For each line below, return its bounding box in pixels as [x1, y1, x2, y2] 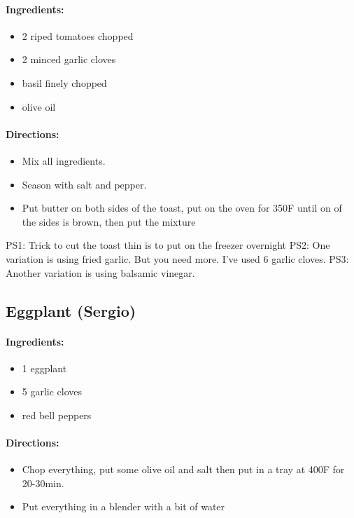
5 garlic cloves [22, 384, 83, 399]
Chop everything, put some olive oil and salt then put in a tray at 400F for [22, 462, 345, 477]
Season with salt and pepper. [22, 177, 147, 191]
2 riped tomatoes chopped [22, 28, 134, 43]
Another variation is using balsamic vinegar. [6, 265, 195, 280]
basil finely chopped [22, 75, 107, 90]
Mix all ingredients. [22, 153, 106, 168]
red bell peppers [22, 407, 92, 422]
